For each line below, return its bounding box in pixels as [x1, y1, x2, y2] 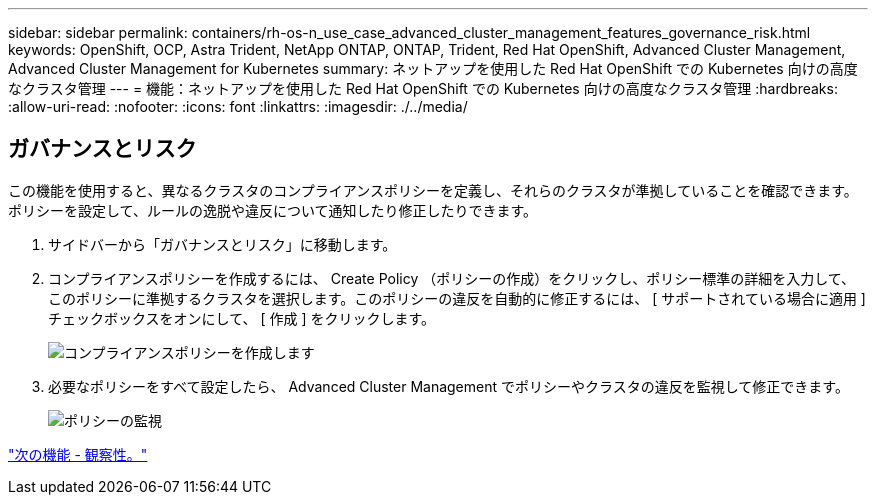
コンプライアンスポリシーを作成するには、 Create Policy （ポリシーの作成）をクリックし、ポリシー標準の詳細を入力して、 [48, 269, 856, 287]
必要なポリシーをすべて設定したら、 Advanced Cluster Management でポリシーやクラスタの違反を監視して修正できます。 [48, 377, 849, 395]
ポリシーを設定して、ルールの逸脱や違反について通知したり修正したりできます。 [8, 201, 538, 219]
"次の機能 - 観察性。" [8, 445, 148, 463]
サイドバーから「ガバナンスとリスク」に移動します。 [48, 235, 397, 253]
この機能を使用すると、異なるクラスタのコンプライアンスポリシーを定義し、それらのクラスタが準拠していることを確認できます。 [8, 181, 858, 199]
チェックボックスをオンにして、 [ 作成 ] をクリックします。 [48, 309, 436, 327]
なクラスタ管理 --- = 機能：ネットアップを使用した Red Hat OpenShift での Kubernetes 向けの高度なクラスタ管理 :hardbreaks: [8, 80, 838, 97]
